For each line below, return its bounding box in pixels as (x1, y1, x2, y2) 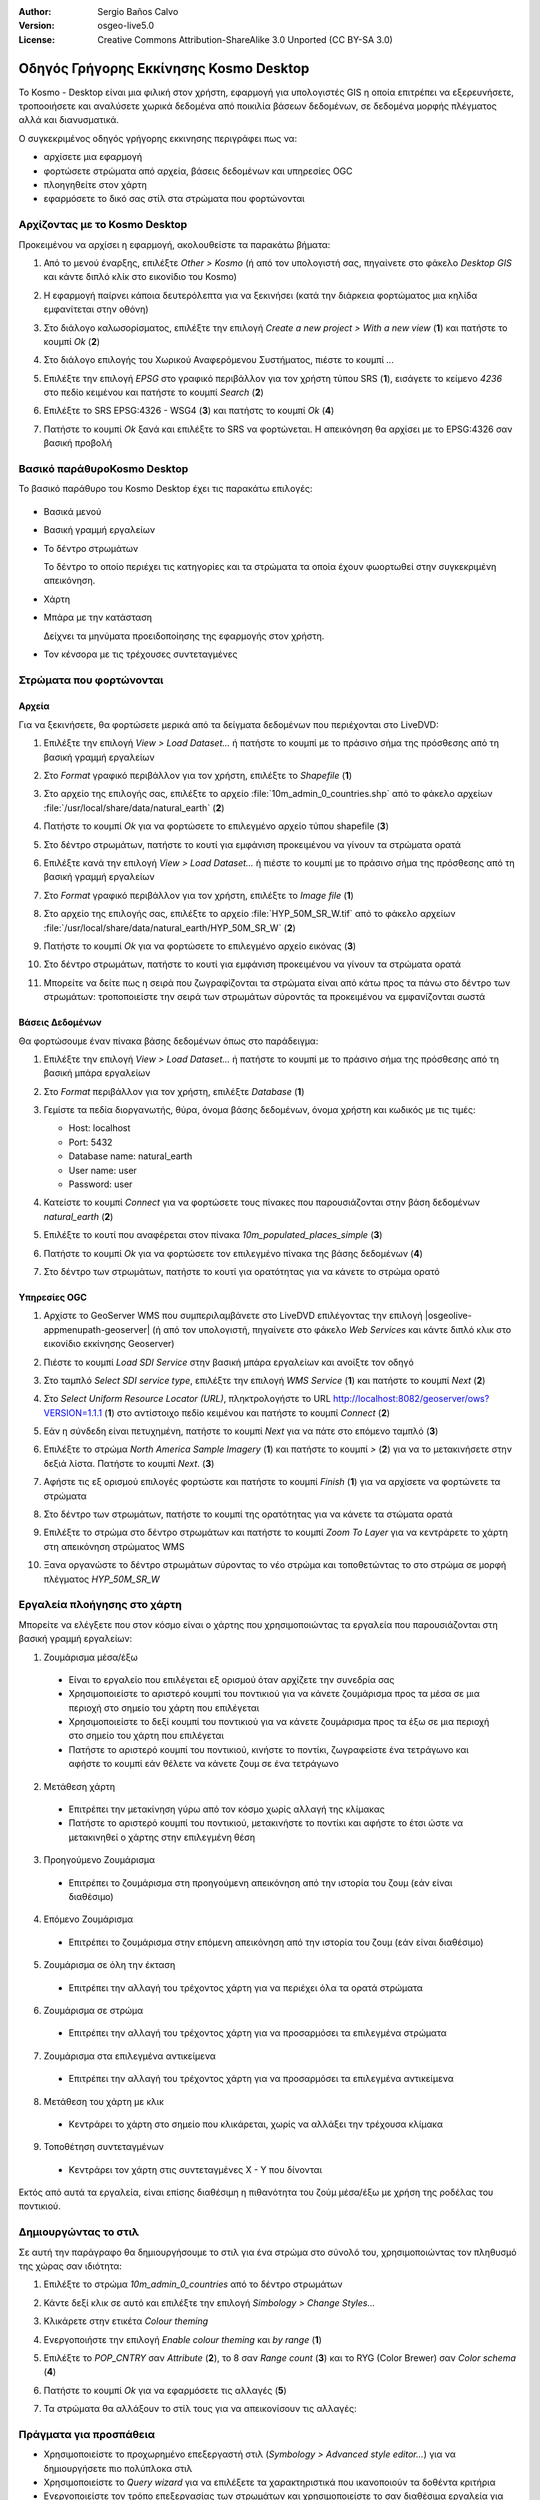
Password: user (68, 1178, 133, 1190)
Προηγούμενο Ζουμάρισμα (43, 1854, 155, 1866)
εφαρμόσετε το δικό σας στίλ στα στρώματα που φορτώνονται (43, 193, 305, 205)
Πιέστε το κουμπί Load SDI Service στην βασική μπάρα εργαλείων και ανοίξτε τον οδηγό (43, 1356, 414, 1368)
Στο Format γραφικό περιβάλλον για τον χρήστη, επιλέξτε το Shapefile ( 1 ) (43, 770, 353, 782)
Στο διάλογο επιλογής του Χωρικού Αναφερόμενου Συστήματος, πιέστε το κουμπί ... (43, 354, 395, 366)
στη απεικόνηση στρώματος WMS (43, 1540, 185, 1552)
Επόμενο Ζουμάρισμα (43, 1913, 134, 1925)
